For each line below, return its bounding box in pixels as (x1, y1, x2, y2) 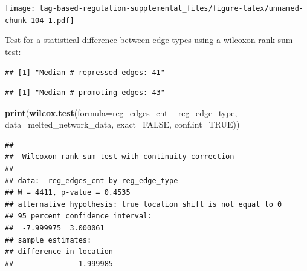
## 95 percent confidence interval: (5, 212, 152, 221)
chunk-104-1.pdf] (5, 16, 74, 25)
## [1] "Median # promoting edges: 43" (5, 88, 165, 97)
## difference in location (5, 247, 113, 256)
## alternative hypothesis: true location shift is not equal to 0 (5, 200, 282, 209)
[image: (5, 4, 36, 13)
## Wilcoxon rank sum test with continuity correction (5, 152, 234, 162)
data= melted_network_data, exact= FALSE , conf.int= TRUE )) (5, 118, 240, 131)
